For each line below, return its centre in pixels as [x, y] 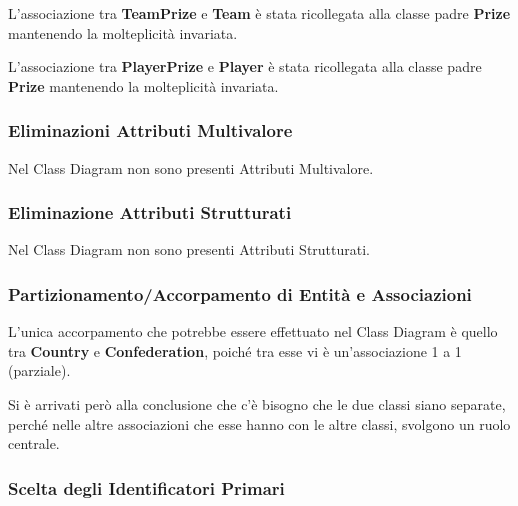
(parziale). [39, 370]
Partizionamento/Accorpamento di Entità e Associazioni [240, 293]
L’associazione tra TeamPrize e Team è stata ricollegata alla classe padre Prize [259, 13]
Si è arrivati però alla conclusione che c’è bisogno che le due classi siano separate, [257, 404]
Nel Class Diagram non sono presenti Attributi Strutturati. [189, 249]
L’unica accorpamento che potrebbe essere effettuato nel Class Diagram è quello [253, 331]
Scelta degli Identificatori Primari [146, 487]
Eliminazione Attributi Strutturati [150, 212]
